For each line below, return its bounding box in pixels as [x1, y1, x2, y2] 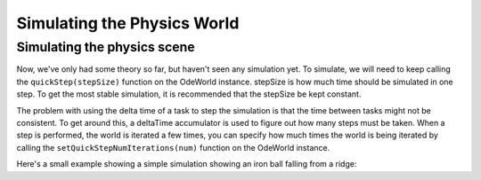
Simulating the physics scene [16, 39, 195, 55]
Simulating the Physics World [16, 13, 240, 33]
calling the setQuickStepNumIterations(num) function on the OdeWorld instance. [16, 142, 330, 153]
